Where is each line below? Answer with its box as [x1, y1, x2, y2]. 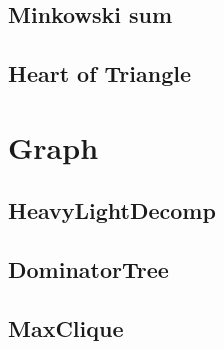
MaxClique [8, 312, 124, 343]
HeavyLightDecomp [8, 195, 216, 226]
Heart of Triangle [8, 58, 192, 89]
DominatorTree [8, 254, 169, 285]
